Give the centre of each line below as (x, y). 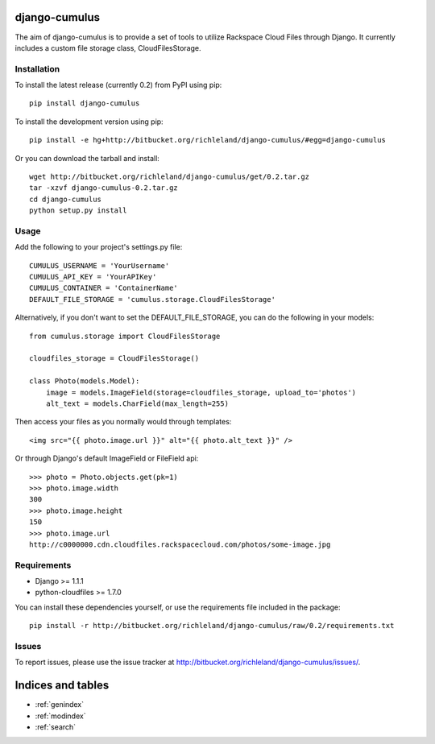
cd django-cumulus (66, 199)
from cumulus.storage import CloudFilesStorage (125, 336)
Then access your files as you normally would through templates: (123, 422)
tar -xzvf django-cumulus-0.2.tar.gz (104, 188)
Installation (37, 68)
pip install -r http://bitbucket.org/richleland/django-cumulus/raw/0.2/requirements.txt (212, 626)
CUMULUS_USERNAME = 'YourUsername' (99, 265)
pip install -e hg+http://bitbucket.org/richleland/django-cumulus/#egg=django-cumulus (208, 140)
